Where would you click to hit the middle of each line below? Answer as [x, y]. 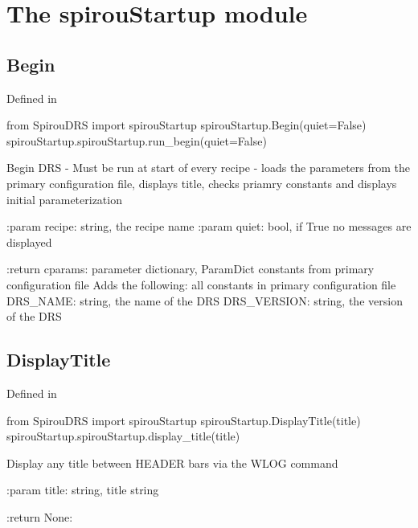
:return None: [40, 516]
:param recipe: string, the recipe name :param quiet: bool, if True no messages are [209, 226]
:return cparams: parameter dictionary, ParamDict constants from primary [191, 269]
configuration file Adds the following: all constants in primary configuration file [201, 284]
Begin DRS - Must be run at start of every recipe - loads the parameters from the [209, 168]
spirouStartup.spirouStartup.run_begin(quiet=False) [137, 140]
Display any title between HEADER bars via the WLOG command [172, 463]
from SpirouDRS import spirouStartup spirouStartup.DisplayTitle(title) [184, 420]
